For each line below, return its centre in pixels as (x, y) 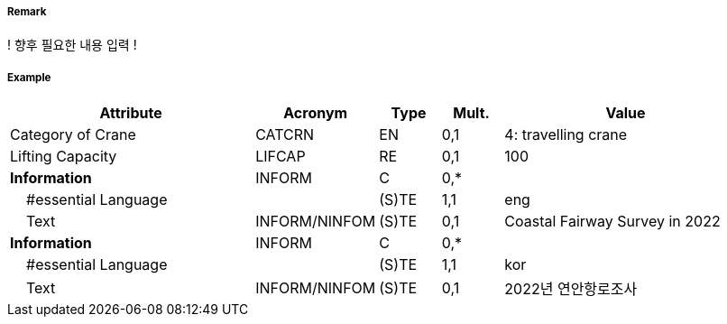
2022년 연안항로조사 (571, 289)
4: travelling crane (566, 135)
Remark (27, 12)
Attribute (131, 113)
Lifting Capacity (64, 157)
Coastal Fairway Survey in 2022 (612, 222)
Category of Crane (73, 135)
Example (29, 77)
